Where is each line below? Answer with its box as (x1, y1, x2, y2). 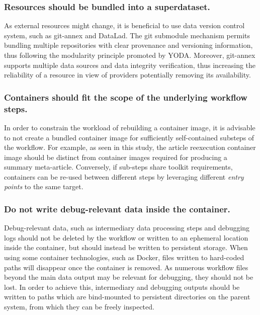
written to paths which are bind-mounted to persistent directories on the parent (4, 291, 250, 302)
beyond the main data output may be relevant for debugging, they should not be (4, 272, 253, 282)
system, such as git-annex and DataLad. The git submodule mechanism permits (4, 30, 250, 40)
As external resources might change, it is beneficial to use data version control (4, 20, 245, 31)
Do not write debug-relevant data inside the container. (4, 203, 230, 215)
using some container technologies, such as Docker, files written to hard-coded (4, 252, 244, 263)
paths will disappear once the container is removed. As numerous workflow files (4, 262, 248, 272)
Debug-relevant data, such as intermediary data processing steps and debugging (4, 222, 250, 233)
